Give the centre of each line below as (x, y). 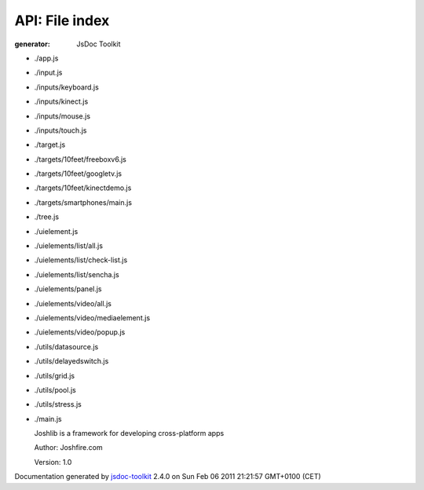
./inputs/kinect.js (61, 101)
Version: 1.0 (53, 462)
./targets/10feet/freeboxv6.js (80, 159)
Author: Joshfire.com (68, 448)
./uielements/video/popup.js (80, 332)
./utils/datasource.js (66, 346)
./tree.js (46, 217)
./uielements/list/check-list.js (81, 260)
